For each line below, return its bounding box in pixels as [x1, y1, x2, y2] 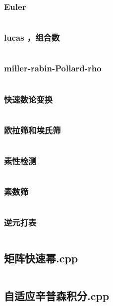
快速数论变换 [4, 93, 53, 105]
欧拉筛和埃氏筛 [4, 123, 61, 136]
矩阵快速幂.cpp [4, 250, 78, 266]
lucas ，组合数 [4, 31, 60, 44]
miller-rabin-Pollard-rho [4, 62, 102, 74]
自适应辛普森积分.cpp [4, 288, 110, 304]
